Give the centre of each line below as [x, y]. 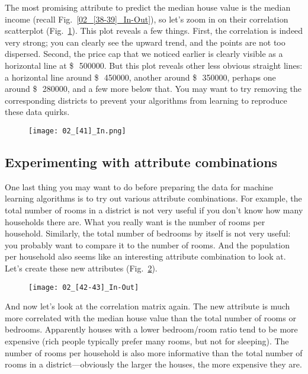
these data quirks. [37, 112]
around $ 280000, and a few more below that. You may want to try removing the [153, 89]
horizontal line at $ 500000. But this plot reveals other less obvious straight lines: [154, 65]
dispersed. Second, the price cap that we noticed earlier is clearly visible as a [144, 54]
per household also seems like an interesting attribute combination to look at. [145, 256]
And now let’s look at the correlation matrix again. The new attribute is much [147, 306]
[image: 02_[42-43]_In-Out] [84, 287]
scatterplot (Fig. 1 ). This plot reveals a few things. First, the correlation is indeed [154, 31]
